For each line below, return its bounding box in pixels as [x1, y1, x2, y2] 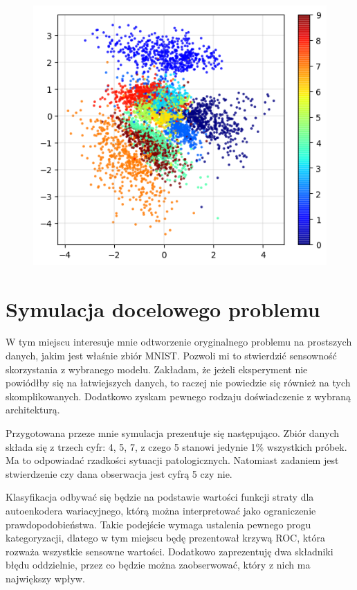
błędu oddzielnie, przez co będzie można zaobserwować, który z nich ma [6, 557, 311, 572]
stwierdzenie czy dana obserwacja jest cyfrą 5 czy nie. [6, 466, 232, 481]
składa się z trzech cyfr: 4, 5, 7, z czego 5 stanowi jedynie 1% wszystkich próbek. [6, 439, 347, 454]
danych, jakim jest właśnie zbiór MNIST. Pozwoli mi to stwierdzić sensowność [6, 348, 337, 363]
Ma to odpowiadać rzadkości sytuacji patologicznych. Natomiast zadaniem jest [6, 453, 339, 467]
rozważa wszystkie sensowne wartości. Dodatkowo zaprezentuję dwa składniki [6, 544, 333, 558]
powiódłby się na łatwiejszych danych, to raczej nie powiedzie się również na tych [6, 375, 351, 390]
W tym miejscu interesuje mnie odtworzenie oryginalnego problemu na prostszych [6, 334, 352, 349]
